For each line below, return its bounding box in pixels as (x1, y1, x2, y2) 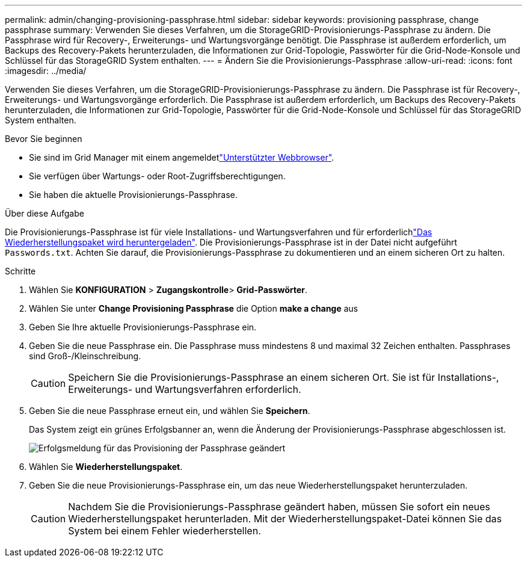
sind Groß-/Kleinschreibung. (29, 351, 141, 361)
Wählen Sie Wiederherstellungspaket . (29, 462, 183, 472)
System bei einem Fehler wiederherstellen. (68, 525, 261, 537)
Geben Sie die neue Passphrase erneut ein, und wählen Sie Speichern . (29, 406, 310, 416)
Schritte (5, 266, 36, 276)
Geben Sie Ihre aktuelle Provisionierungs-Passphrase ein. (29, 322, 257, 332)
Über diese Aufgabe (5, 208, 84, 218)
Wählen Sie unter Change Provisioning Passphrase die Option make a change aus (29, 303, 358, 313)
